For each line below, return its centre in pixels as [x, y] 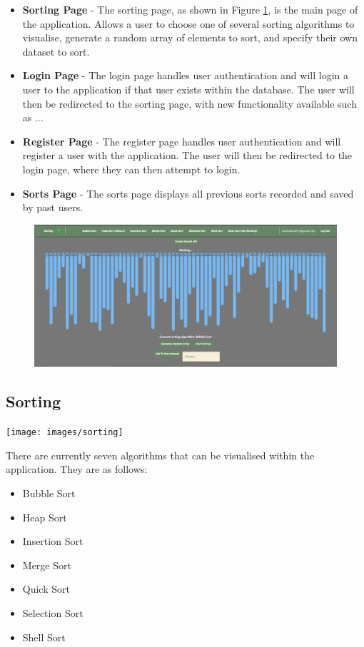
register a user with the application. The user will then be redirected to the [187, 155]
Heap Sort [45, 517]
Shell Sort [44, 637]
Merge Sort [47, 565]
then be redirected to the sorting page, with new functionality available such [189, 103]
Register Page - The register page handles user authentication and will [182, 141]
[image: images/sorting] [65, 433]
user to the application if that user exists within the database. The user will [188, 89]
